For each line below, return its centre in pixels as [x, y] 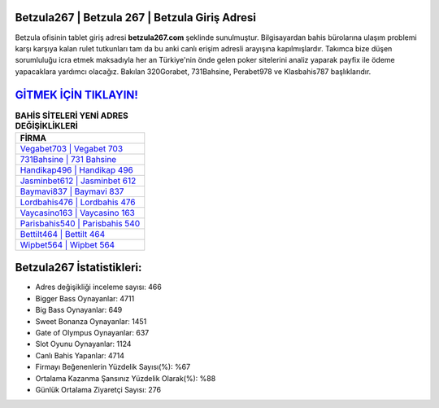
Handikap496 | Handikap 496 [77, 169]
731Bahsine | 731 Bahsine [68, 159]
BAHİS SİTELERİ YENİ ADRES [72, 116]
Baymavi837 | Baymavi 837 [72, 191]
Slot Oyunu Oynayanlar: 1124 [83, 344]
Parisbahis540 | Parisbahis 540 [80, 223]
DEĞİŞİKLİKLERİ [47, 125]
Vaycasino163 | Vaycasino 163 [78, 213]
